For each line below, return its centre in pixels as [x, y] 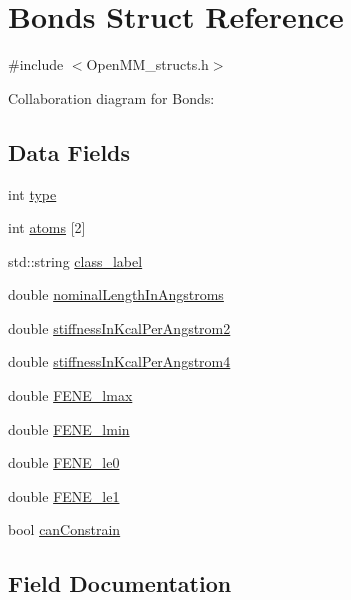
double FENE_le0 [64, 462]
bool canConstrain [64, 529]
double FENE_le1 [64, 495]
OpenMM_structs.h [147, 64]
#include [36, 64]
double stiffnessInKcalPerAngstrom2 [119, 327]
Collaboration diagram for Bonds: [111, 97]
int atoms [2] [47, 227]
